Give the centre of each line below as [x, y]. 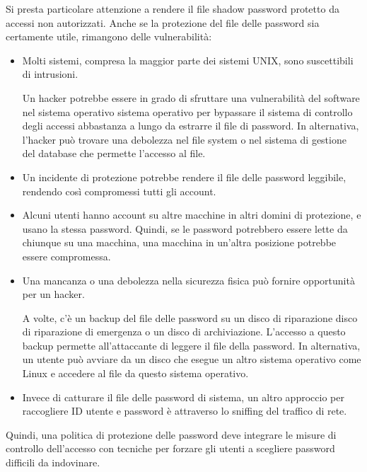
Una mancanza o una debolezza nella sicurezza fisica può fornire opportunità [188, 280]
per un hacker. [53, 294]
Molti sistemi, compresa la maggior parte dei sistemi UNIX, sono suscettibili [188, 60]
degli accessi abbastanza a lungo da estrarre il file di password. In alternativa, [191, 126]
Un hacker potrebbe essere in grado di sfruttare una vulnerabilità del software [191, 97]
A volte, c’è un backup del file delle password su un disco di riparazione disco [190, 317]
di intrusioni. [50, 74]
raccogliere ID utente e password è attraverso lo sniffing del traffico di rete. [185, 411]
